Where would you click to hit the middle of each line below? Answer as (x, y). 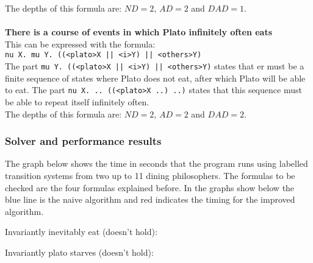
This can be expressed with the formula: (80, 44)
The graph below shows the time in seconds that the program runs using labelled (156, 163)
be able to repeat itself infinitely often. (77, 101)
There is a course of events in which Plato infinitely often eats (139, 32)
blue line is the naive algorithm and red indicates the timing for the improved (150, 199)
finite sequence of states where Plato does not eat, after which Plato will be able (155, 78)
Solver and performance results (83, 141)
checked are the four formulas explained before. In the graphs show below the (150, 187)
